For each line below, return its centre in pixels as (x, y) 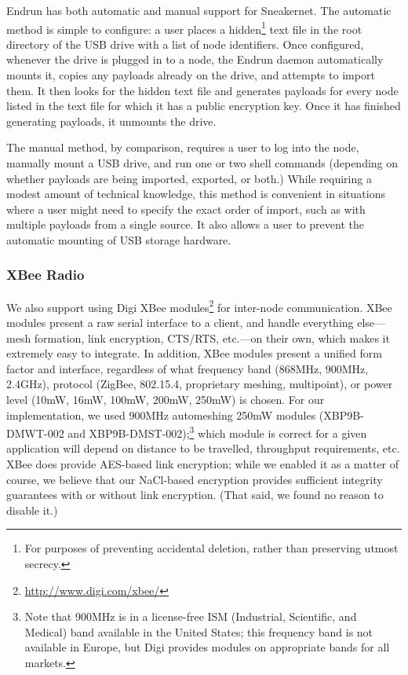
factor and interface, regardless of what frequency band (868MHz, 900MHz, (188, 368)
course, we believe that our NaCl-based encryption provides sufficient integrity (195, 479)
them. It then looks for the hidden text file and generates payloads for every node (202, 90)
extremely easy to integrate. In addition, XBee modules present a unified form (194, 353)
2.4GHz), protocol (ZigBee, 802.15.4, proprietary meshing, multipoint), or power (200, 384)
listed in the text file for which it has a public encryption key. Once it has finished (204, 106)
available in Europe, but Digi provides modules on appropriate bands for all (207, 647)
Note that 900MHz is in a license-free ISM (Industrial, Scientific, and (191, 616)
